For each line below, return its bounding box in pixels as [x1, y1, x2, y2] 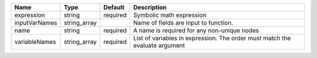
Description [133, 4, 167, 11]
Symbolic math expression [133, 11, 207, 19]
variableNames [14, 38, 56, 46]
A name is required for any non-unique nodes [133, 26, 259, 35]
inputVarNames [14, 19, 58, 26]
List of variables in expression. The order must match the [133, 34, 291, 42]
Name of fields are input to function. [133, 19, 234, 26]
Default [103, 4, 124, 11]
